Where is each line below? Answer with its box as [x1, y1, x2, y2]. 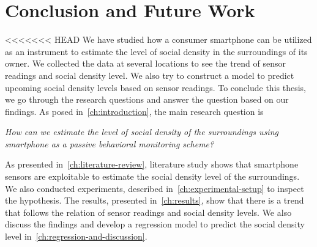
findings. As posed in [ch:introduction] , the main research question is [5, 105, 264, 117]
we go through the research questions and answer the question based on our [5, 93, 289, 106]
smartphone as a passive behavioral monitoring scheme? [5, 137, 214, 150]
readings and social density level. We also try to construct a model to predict [5, 68, 294, 81]
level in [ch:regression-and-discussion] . [5, 230, 147, 243]
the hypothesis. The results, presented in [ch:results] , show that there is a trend [5, 194, 304, 207]
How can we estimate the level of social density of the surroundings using [5, 125, 278, 138]
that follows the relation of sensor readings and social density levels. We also [5, 205, 292, 218]
